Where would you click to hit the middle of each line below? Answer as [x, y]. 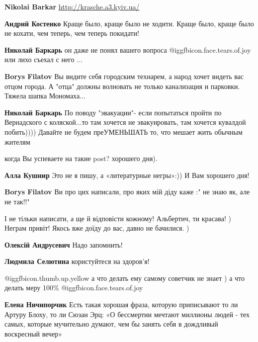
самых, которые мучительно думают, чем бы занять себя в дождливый [111, 324]
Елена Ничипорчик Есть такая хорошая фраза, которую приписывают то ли [121, 304]
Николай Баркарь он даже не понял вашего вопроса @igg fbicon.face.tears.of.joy [128, 49]
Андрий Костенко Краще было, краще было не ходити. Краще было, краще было [129, 23]
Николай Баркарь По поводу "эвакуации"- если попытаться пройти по [113, 112]
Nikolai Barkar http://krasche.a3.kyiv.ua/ [72, 6]
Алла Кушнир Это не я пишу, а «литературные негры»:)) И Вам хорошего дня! [127, 175]
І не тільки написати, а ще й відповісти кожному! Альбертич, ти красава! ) [118, 218]
